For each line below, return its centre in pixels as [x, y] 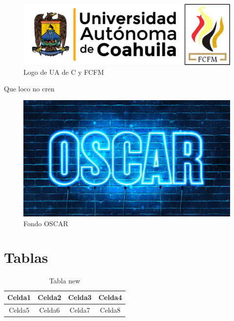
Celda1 [19, 297]
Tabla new [65, 280]
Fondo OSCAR [46, 223]
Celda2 [49, 297]
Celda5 [19, 310]
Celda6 [49, 310]
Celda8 [110, 310]
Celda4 [110, 297]
